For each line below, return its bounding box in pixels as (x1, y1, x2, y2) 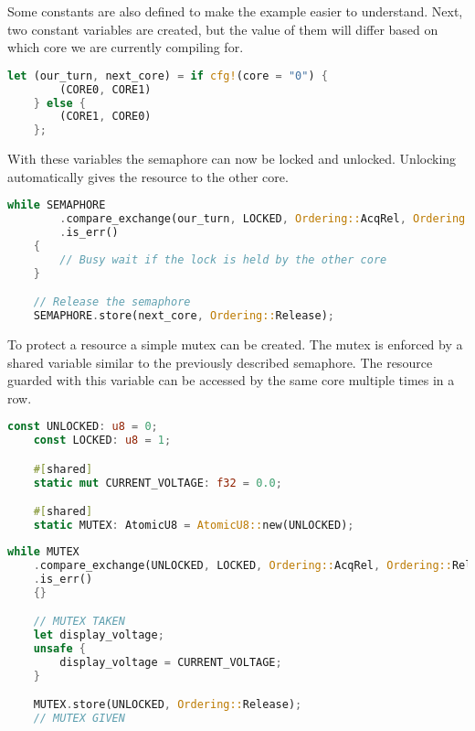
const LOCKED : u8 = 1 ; (33, 434, 172, 447)
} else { (33, 96, 86, 110)
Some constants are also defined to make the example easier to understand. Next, (7, 2, 463, 20)
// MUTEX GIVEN (33, 712, 125, 725)
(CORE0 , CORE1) (59, 82, 152, 96)
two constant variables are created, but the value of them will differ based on (7, 19, 438, 38)
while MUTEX (7, 544, 79, 558)
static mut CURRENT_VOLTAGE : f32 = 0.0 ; (33, 476, 282, 489)
